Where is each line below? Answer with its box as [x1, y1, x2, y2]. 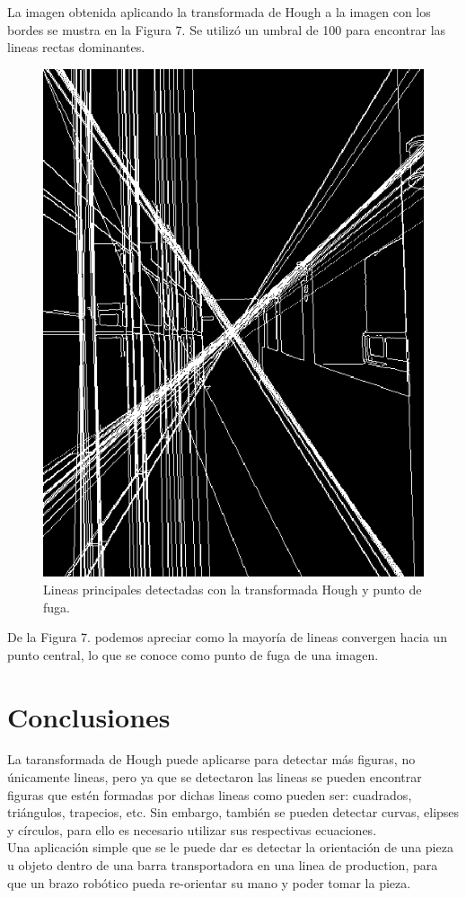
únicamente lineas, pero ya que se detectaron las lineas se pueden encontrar [7, 768, 422, 787]
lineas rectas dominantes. [7, 38, 145, 57]
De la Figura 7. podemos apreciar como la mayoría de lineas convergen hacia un [7, 628, 447, 647]
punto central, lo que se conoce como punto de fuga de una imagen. [7, 645, 379, 664]
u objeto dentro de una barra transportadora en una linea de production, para [7, 856, 438, 875]
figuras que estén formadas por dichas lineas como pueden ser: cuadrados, [7, 785, 412, 804]
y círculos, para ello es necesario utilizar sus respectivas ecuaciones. [7, 820, 377, 839]
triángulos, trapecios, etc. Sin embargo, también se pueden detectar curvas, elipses [7, 803, 460, 822]
